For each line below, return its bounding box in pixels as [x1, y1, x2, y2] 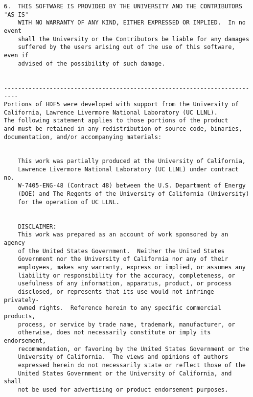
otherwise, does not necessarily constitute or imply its [18, 329, 211, 336]
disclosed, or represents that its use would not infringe [18, 288, 214, 295]
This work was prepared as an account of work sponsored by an [18, 231, 229, 238]
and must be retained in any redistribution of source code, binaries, [4, 125, 242, 132]
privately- [4, 296, 39, 304]
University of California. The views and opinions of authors [18, 353, 229, 361]
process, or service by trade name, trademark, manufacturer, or [18, 321, 235, 328]
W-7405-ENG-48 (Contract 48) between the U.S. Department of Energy [18, 182, 246, 189]
